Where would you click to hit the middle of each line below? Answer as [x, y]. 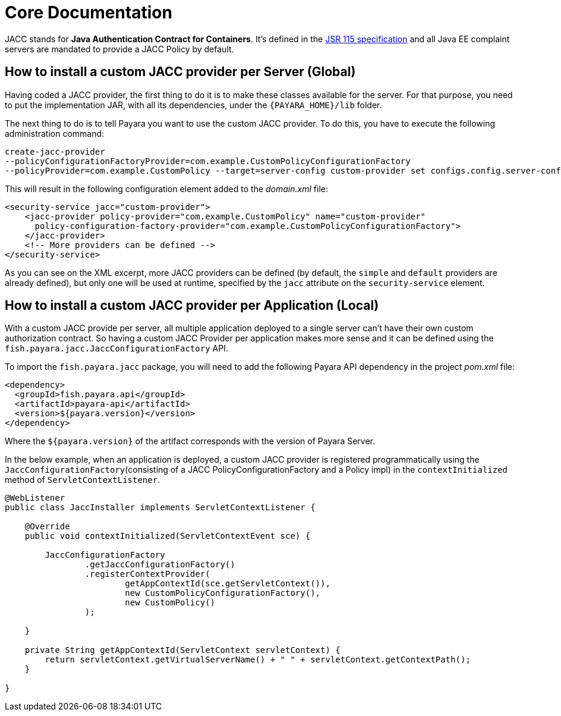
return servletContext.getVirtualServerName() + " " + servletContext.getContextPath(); [258, 660]
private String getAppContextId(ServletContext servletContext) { [182, 650]
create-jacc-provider [55, 151]
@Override [47, 527]
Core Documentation [89, 12]
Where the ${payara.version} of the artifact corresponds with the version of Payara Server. [190, 441]
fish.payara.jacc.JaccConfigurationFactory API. [116, 348]
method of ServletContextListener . [83, 480]
